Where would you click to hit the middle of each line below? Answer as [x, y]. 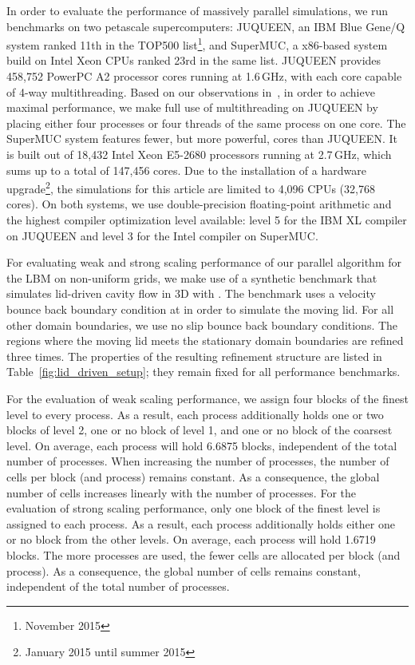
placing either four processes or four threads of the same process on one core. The [206, 123]
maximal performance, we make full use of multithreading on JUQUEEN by [192, 107]
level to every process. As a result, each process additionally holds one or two [195, 414]
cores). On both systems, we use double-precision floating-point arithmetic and [199, 204]
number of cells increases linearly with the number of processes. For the [181, 492]
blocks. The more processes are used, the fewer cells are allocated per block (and [204, 554]
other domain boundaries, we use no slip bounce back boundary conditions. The [202, 325]
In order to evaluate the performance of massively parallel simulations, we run [198, 10]
